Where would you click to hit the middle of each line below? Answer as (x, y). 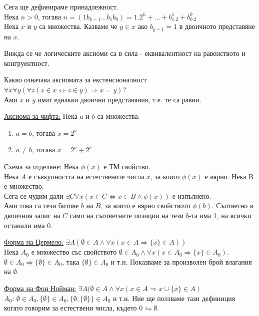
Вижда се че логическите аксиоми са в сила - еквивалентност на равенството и (125, 53)
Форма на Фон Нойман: (40, 288)
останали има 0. (28, 225)
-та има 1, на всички (220, 215)
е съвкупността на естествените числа (86, 176)
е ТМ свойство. (127, 166)
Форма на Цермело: (34, 242)
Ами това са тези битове (41, 205)
